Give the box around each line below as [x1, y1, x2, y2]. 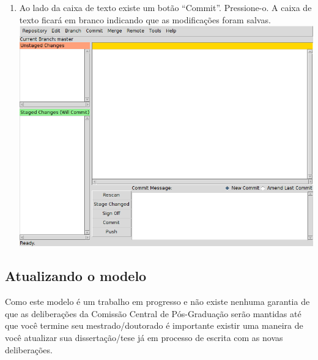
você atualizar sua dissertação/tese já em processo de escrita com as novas [5, 331, 283, 343]
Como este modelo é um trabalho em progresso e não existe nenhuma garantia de [5, 295, 310, 308]
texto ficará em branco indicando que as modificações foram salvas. [19, 13, 271, 26]
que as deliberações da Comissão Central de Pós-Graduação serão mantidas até [5, 307, 301, 320]
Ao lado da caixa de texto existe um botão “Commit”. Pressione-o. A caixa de [19, 1, 312, 13]
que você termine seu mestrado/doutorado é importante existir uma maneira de [5, 319, 303, 332]
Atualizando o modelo [5, 266, 147, 285]
